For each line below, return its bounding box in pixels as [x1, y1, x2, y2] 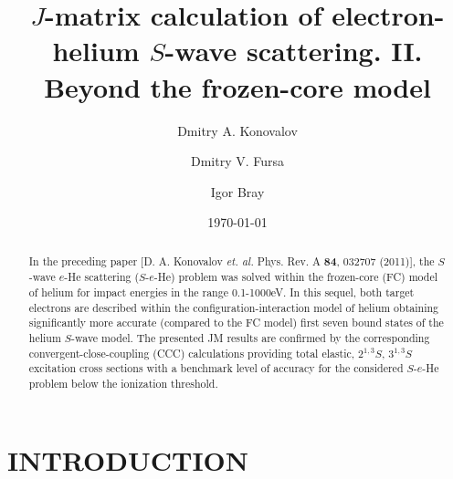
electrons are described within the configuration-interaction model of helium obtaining [28, 299, 439, 315]
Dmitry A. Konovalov [177, 120, 298, 140]
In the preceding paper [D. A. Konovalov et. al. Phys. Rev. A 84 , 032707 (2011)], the [28, 253, 435, 269]
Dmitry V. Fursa [190, 151, 285, 171]
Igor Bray [210, 182, 265, 201]
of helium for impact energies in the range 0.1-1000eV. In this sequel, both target [28, 284, 415, 299]
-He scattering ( [64, 269, 140, 285]
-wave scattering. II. [164, 32, 423, 69]
